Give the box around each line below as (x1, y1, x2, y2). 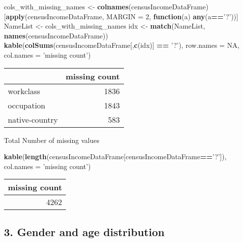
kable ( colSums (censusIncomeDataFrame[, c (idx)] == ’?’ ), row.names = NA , (4, 40, 240, 50)
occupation (8, 99, 46, 111)
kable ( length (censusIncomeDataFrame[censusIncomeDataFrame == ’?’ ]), (4, 151, 227, 162)
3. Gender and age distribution (4, 224, 165, 239)
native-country (8, 113, 58, 125)
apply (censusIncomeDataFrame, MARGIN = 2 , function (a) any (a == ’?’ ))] (5, 11, 239, 21)
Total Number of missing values (4, 135, 99, 145)
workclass (8, 85, 40, 97)
